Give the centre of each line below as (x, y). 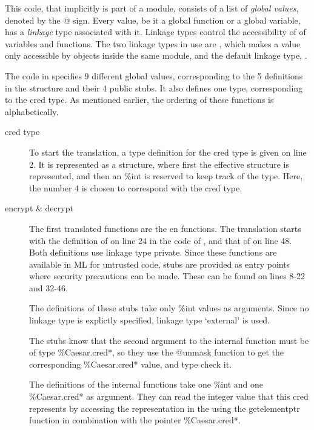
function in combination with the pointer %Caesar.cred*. (135, 420)
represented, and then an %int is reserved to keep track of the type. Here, (166, 176)
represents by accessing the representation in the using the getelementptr (165, 408)
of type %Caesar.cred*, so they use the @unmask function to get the (156, 352)
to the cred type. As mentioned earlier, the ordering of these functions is (139, 100)
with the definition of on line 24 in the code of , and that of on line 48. (161, 240)
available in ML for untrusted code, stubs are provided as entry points (160, 264)
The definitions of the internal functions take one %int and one (146, 384)
